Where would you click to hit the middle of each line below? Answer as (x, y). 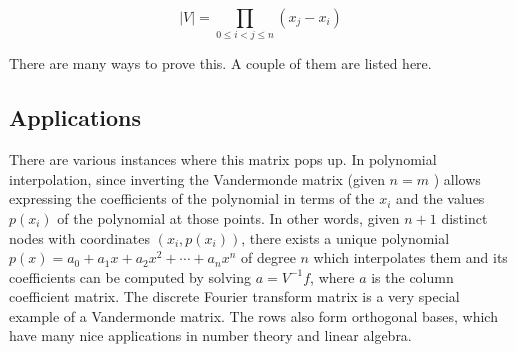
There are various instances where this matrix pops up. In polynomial (223, 159)
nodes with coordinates (79, 237)
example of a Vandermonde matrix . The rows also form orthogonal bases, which (253, 315)
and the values (440, 198)
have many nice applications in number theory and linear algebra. (210, 335)
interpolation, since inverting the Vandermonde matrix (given (197, 178)
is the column (412, 276)
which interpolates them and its (410, 257)
